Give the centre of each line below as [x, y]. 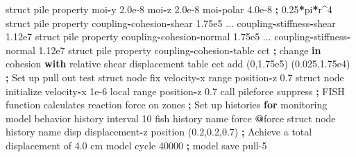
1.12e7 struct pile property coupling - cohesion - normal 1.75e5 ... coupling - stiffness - [178, 36]
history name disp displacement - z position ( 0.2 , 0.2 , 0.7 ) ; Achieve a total [159, 132]
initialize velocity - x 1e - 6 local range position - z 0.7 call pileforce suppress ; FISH [175, 91]
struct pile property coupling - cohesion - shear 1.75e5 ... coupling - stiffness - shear [171, 23]
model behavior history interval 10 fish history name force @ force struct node [171, 118]
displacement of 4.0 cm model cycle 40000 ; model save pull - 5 [136, 145]
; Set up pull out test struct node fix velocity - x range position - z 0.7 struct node [175, 77]
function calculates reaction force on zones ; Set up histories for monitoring [167, 105]
